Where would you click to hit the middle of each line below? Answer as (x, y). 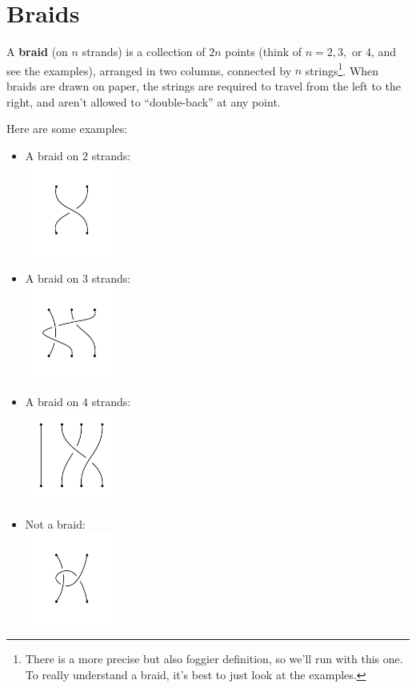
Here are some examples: (67, 129)
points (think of (264, 52)
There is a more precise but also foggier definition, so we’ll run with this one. (214, 659)
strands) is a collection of (144, 52)
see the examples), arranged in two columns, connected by (149, 70)
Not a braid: (55, 523)
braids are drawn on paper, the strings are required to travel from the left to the (204, 85)
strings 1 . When (342, 69)
